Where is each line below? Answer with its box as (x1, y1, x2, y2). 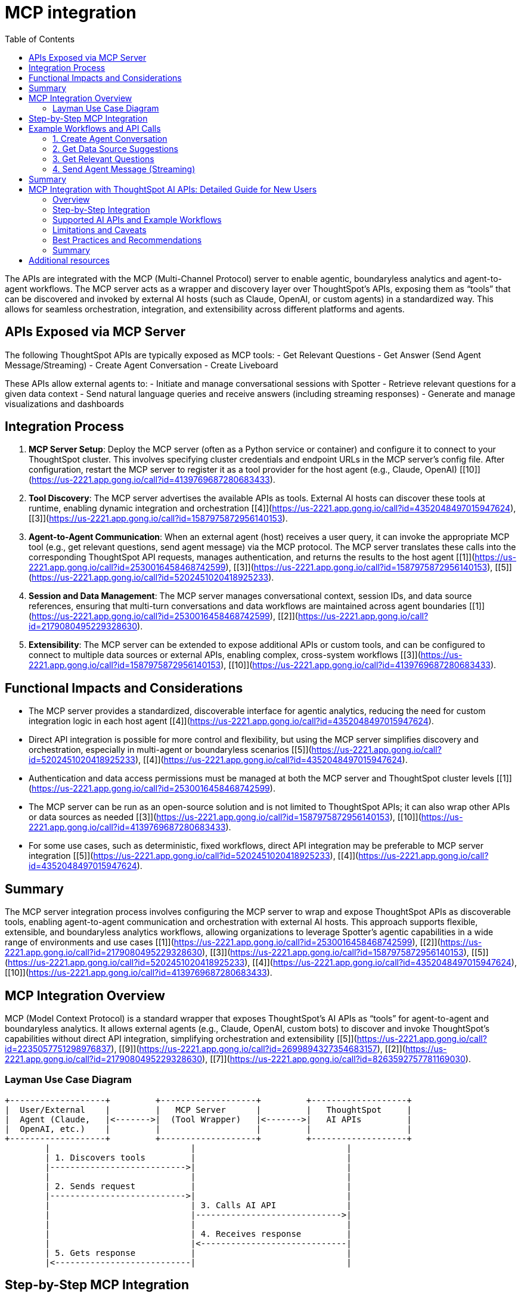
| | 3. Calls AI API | (45, 1200, 352, 1210)
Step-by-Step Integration (52, 204, 150, 215)
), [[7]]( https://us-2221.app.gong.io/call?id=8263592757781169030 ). (202, 1053, 471, 1064)
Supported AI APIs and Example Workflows (52, 214, 222, 225)
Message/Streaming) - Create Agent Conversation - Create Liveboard (5, 359, 278, 370)
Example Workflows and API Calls (29, 123, 161, 134)
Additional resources (29, 255, 110, 265)
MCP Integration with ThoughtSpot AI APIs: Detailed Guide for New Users (29, 184, 317, 194)
